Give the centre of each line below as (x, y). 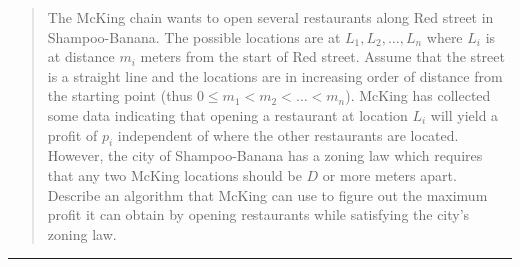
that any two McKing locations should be (174, 174)
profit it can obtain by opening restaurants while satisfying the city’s (258, 214)
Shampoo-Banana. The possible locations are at (194, 36)
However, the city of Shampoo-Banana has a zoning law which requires (265, 155)
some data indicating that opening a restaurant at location (227, 114)
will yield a (464, 114)
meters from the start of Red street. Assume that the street (322, 56)
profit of (72, 134)
